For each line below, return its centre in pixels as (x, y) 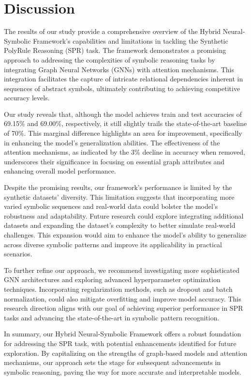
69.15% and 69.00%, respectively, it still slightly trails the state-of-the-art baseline (125, 123)
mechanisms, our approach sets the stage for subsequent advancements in (112, 362)
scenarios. (18, 254)
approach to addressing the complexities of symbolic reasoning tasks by (110, 59)
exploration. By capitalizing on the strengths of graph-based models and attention (126, 353)
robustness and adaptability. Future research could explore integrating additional (124, 215)
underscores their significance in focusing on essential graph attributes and (114, 161)
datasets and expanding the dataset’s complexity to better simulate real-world (120, 225)
